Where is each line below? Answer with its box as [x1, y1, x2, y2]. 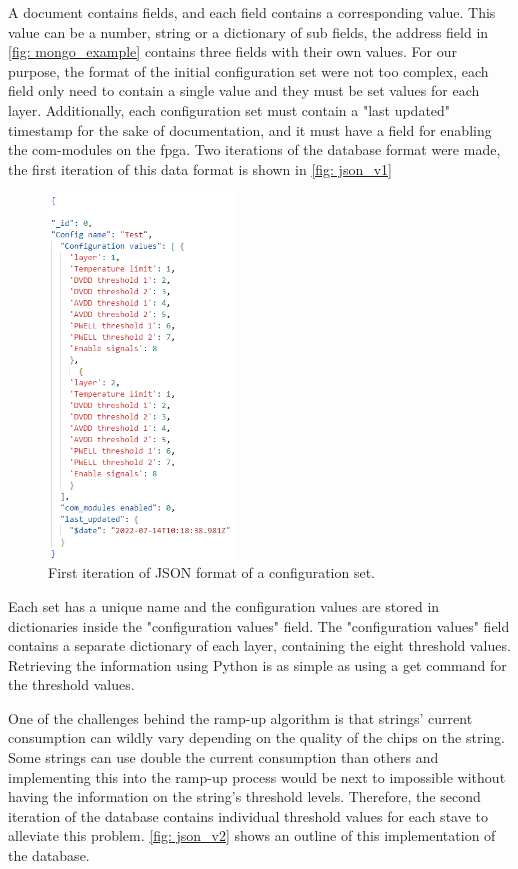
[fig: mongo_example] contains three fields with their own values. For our [8, 41, 457, 62]
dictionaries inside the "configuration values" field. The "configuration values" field [8, 615, 510, 636]
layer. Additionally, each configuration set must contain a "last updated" [8, 99, 451, 120]
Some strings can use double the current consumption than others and [8, 747, 439, 768]
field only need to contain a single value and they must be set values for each [8, 80, 480, 101]
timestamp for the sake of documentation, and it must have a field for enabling [8, 119, 492, 140]
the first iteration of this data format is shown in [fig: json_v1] [8, 158, 392, 179]
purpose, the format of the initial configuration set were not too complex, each [8, 60, 489, 81]
